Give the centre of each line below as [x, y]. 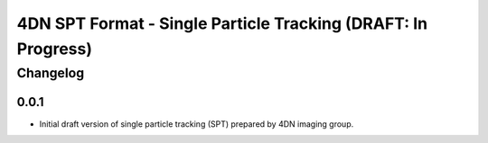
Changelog [51, 73]
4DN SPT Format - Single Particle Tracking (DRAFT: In [222, 23]
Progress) [55, 49]
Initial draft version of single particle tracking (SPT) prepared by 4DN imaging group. [197, 124]
